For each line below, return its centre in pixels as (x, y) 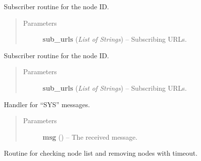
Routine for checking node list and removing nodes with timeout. (101, 153)
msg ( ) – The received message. (90, 137)
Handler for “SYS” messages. (47, 104)
